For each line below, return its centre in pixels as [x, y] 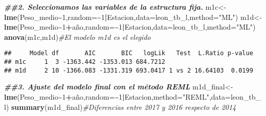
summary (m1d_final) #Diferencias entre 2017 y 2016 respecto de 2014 [124, 107]
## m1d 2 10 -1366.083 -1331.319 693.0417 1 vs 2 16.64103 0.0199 [129, 70]
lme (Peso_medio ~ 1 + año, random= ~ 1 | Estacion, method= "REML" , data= [117, 96]
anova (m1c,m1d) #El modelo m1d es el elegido [77, 37]
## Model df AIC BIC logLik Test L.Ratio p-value [129, 53]
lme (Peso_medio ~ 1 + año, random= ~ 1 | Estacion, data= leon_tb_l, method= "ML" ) [130, 27]
